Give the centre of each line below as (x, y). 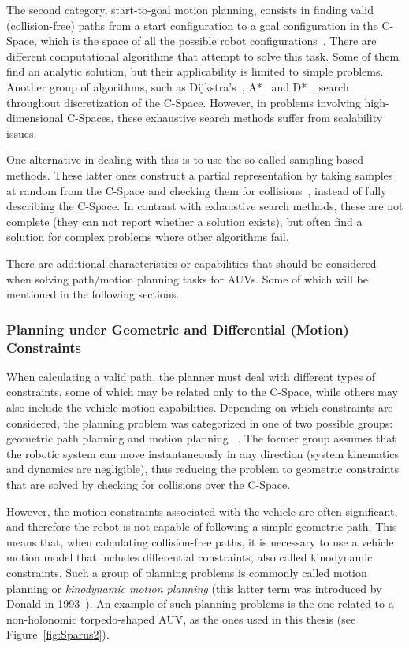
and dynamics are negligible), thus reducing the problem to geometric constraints (203, 469)
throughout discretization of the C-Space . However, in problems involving (184, 102)
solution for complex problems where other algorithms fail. (148, 237)
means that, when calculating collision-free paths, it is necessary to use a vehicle (200, 541)
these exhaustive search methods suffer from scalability (250, 118)
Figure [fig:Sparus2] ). (58, 634)
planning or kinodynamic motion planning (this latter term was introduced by (194, 588)
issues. (22, 133)
